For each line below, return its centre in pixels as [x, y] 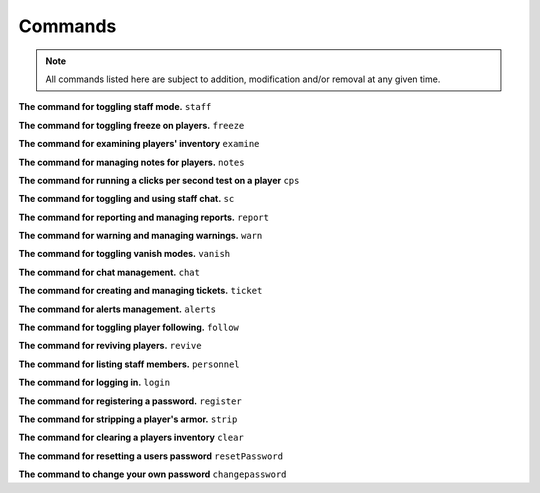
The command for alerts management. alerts [117, 309]
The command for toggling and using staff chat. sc [126, 199]
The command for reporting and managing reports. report [144, 217]
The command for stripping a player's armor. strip [128, 419]
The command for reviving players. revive [110, 346]
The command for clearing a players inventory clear [131, 437]
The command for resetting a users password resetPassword [151, 456]
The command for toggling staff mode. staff [115, 107]
